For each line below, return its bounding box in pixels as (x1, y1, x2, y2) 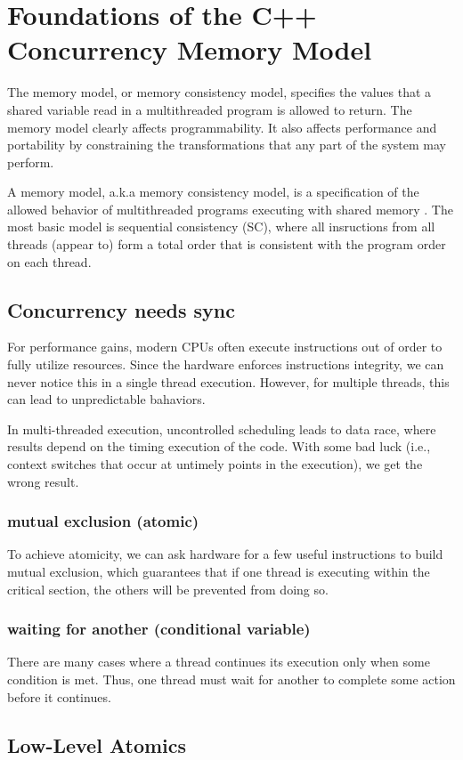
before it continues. (7, 687, 111, 706)
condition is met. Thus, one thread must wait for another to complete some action (7, 670, 456, 689)
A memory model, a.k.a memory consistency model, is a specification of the (7, 182, 419, 201)
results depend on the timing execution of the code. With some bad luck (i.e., (7, 437, 431, 456)
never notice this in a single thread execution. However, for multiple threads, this (7, 372, 450, 391)
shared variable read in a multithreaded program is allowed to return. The (7, 100, 412, 118)
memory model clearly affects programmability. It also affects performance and (7, 117, 437, 136)
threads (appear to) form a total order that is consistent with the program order (7, 235, 446, 254)
